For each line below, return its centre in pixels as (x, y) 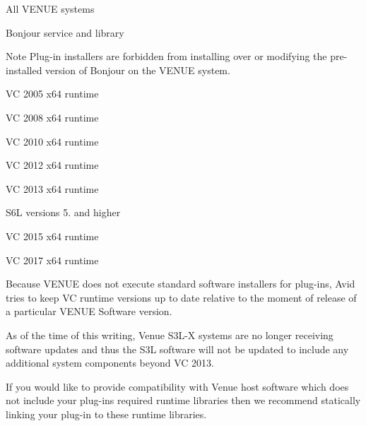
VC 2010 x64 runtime (52, 141)
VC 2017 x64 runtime (52, 260)
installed (24, 70)
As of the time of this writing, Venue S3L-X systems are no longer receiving (170, 335)
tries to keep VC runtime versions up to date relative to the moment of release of (181, 297)
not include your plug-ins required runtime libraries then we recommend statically (183, 400)
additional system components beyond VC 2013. (110, 363)
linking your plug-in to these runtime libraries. (106, 414)
